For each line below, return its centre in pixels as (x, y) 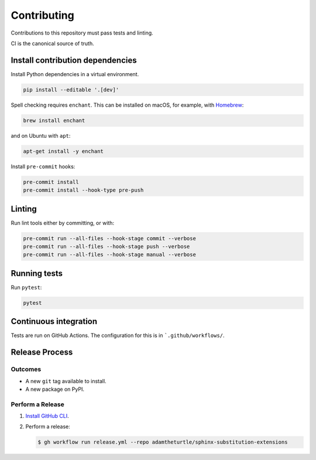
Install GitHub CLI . (47, 416)
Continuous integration (54, 321)
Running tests (37, 273)
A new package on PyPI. (55, 389)
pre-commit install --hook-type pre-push (83, 190)
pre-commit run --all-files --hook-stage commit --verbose (109, 238)
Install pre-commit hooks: (43, 166)
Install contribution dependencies (74, 60)
